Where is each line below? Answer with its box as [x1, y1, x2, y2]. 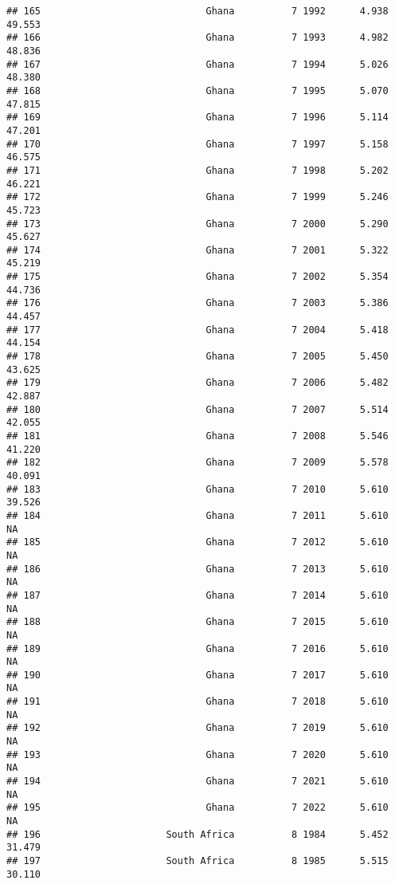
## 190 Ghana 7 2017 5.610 [6, 669, 389, 681]
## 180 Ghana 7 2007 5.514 [6, 403, 389, 415]
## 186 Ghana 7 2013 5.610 [6, 563, 389, 575]
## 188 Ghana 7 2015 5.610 [6, 616, 389, 628]
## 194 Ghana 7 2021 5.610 [6, 776, 389, 788]
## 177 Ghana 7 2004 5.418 [6, 324, 389, 336]
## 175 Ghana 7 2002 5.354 [6, 271, 389, 283]
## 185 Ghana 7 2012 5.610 [6, 536, 389, 548]
